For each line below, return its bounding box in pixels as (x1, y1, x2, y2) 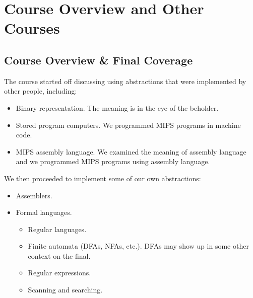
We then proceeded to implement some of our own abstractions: (4, 173, 201, 183)
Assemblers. (16, 190, 52, 200)
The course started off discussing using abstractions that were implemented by (4, 76, 246, 86)
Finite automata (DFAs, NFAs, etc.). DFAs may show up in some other (28, 241, 249, 251)
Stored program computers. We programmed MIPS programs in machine (16, 119, 241, 130)
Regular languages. (28, 223, 87, 234)
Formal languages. (16, 207, 72, 217)
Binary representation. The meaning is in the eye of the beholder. (16, 102, 219, 113)
